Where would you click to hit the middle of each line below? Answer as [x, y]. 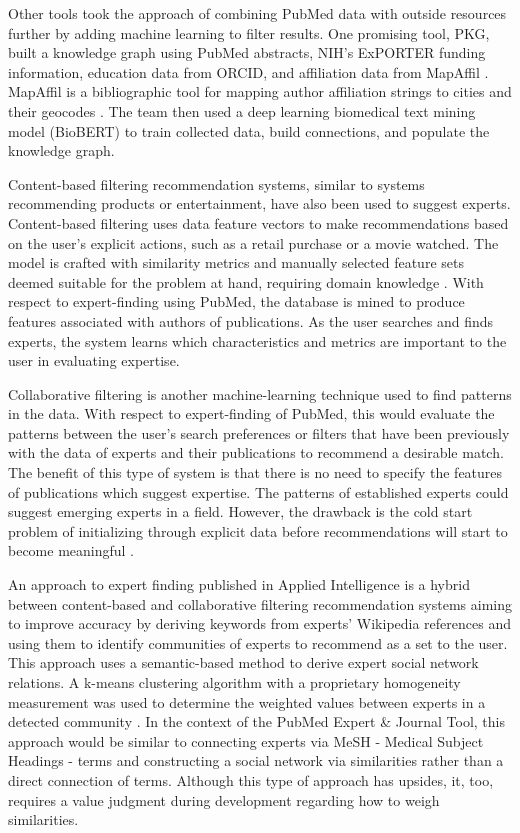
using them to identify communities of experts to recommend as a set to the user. [258, 642]
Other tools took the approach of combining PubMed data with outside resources [257, 13]
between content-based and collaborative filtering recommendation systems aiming [260, 603]
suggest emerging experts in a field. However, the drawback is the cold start [240, 511]
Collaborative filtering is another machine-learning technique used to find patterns [260, 393]
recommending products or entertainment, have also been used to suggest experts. [259, 203]
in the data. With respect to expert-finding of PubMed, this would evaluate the [251, 413]
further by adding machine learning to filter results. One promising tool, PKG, [249, 32]
